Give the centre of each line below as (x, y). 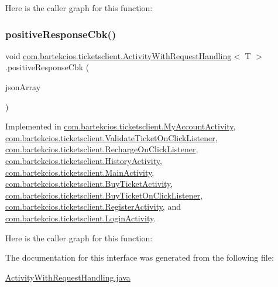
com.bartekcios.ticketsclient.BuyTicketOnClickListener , (104, 195)
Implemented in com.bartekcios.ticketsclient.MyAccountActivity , (121, 126)
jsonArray (23, 87)
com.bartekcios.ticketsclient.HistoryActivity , (84, 160)
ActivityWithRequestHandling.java (68, 277)
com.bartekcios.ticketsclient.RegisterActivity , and (93, 206)
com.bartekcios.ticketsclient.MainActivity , (80, 172)
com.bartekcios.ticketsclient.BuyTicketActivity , (89, 184)
